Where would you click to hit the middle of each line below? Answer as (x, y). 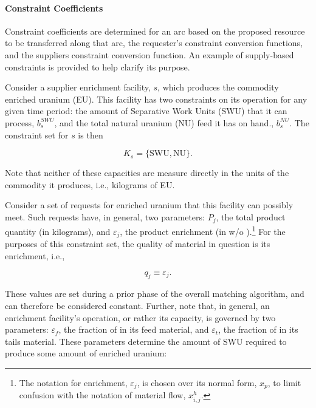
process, (20, 122)
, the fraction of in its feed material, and (134, 329)
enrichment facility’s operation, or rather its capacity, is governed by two (140, 317)
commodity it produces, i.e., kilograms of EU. (90, 184)
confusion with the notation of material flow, (102, 395)
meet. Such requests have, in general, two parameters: (105, 216)
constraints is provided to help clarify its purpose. (98, 66)
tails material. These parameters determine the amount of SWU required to (146, 341)
